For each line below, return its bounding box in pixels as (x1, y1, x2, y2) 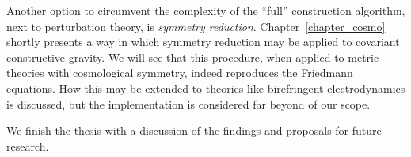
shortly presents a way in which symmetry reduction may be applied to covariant (6, 33, 400, 50)
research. (6, 137, 49, 154)
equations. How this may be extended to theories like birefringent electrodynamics (6, 79, 405, 96)
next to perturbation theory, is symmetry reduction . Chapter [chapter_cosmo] (6, 17, 386, 34)
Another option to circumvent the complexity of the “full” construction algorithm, (6, 2, 405, 18)
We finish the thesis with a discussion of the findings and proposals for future (6, 122, 382, 139)
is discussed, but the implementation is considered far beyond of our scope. (6, 95, 371, 112)
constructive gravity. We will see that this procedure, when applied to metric (6, 48, 379, 65)
